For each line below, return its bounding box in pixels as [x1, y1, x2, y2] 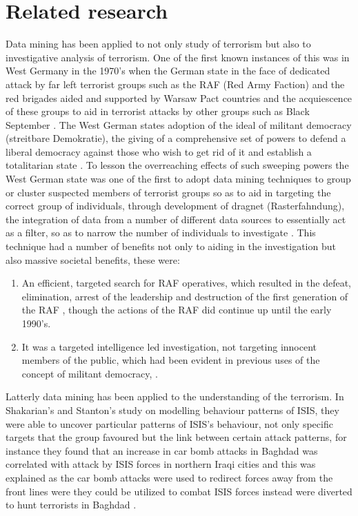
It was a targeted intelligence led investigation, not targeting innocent [21, 339, 317, 353]
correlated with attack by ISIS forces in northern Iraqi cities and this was [6, 457, 316, 471]
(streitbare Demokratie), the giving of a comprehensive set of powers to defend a [6, 131, 346, 145]
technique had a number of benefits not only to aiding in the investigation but [6, 239, 336, 254]
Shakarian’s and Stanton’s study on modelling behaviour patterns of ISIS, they [6, 402, 339, 417]
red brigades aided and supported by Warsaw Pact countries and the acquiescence [6, 90, 352, 105]
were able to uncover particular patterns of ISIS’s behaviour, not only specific [6, 416, 333, 431]
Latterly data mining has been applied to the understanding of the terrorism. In [6, 389, 344, 404]
